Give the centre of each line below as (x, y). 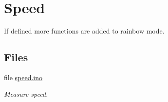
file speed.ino (23, 77)
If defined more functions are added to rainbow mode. (84, 31)
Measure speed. (26, 93)
